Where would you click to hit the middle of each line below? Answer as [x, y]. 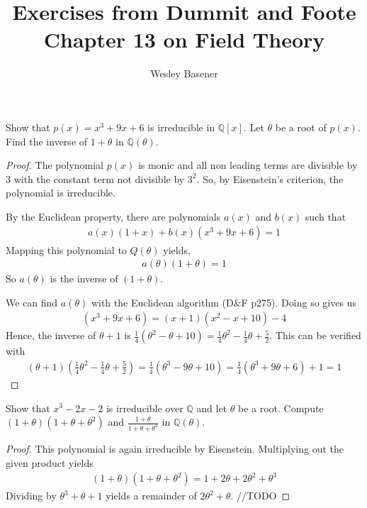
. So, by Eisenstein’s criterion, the [270, 178]
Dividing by [31, 496]
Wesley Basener [184, 73]
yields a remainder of [151, 496]
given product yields [50, 462]
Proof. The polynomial [55, 165]
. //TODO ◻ [260, 496]
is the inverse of [84, 278]
